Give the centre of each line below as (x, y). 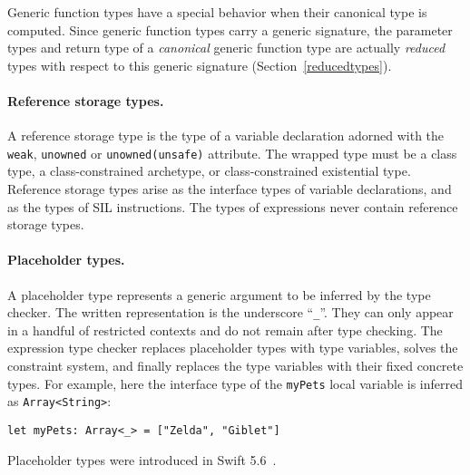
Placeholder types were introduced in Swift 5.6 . (142, 459)
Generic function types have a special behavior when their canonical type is (217, 12)
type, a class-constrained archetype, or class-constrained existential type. (209, 171)
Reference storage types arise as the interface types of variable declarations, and (230, 189)
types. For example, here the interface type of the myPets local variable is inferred (235, 383)
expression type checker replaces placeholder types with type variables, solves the (233, 348)
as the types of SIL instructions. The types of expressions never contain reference (233, 206)
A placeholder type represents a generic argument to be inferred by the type (219, 294)
